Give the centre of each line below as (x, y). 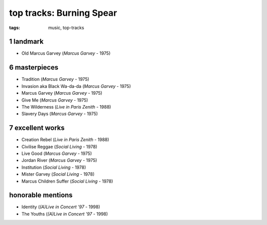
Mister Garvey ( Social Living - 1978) (58, 174)
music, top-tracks (66, 28)
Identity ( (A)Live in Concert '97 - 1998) (61, 207)
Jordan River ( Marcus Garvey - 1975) (59, 160)
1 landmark (26, 42)
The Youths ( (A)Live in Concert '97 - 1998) (65, 214)
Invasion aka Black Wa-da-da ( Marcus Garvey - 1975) (76, 86)
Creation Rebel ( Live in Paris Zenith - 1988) (65, 140)
